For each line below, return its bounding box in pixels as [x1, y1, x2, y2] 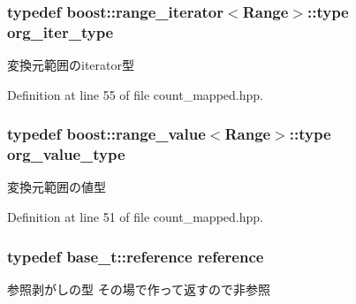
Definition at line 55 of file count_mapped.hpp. [7, 85, 263, 103]
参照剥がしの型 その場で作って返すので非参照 [7, 279, 270, 298]
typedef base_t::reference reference [7, 245, 264, 267]
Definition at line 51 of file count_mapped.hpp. [7, 208, 263, 226]
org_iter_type [7, 20, 114, 42]
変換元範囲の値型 [7, 178, 106, 196]
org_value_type [7, 143, 125, 165]
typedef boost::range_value [7, 123, 206, 145]
